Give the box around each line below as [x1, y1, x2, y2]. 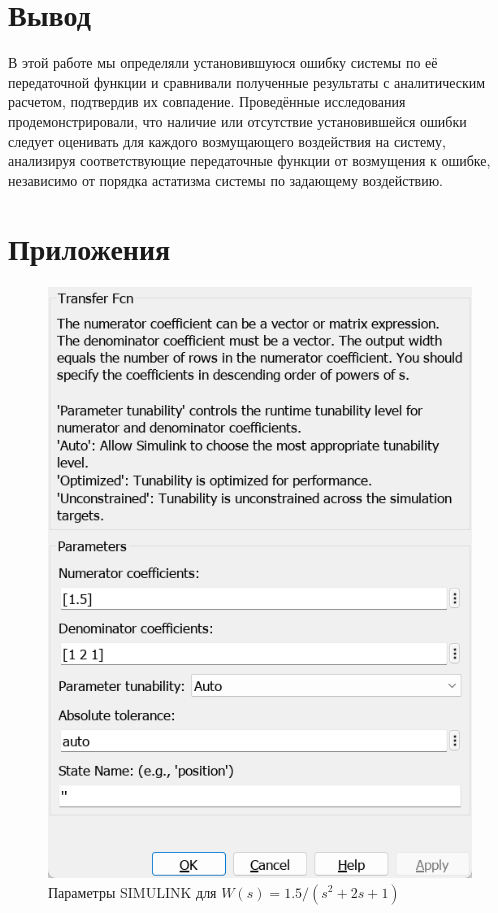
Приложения [8, 228, 171, 269]
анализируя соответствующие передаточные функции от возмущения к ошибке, [8, 150, 491, 171]
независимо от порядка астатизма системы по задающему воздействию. [8, 169, 444, 190]
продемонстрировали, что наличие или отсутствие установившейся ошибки [8, 110, 467, 131]
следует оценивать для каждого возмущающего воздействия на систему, [8, 130, 446, 151]
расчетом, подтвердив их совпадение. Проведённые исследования [8, 91, 406, 112]
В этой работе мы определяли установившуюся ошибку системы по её [8, 52, 438, 73]
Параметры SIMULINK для [48, 881, 217, 902]
